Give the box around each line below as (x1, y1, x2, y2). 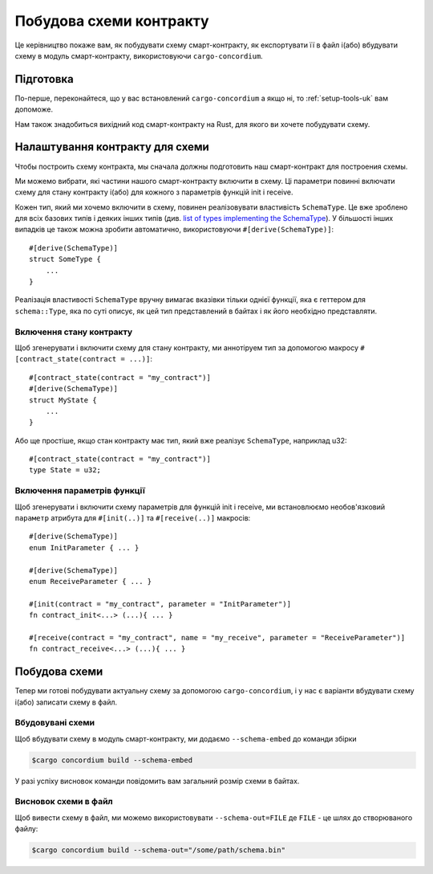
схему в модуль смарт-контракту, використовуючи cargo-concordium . (14, 51, 264, 60)
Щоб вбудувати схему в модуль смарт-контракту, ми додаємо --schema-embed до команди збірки (14, 733, 357, 743)
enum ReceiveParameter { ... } (29, 577, 152, 586)
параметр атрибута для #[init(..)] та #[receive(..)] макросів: (14, 513, 251, 523)
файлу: (14, 824, 38, 834)
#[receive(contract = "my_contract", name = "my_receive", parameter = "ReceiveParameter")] (29, 633, 406, 642)
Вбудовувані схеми (14, 717, 95, 729)
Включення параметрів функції (14, 485, 146, 496)
